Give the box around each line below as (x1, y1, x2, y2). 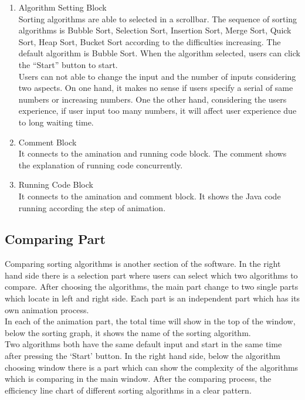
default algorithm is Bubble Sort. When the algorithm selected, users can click (18, 47, 300, 59)
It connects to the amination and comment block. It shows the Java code (18, 189, 281, 202)
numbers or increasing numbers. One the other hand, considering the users (18, 93, 287, 105)
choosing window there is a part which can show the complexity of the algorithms (5, 361, 299, 373)
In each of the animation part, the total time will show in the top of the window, (5, 315, 296, 327)
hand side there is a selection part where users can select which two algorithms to (5, 269, 298, 281)
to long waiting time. (18, 116, 94, 128)
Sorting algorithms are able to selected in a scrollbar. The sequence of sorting (18, 12, 297, 25)
